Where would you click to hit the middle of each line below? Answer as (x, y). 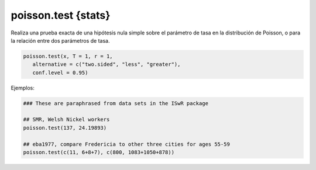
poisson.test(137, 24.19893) (65, 128)
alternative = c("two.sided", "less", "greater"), (107, 65)
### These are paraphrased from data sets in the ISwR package (116, 103)
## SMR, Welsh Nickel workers (66, 119)
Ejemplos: (23, 88)
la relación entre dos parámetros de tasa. (61, 40)
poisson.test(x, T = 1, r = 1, (68, 56)
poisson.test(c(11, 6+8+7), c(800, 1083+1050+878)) (99, 152)
